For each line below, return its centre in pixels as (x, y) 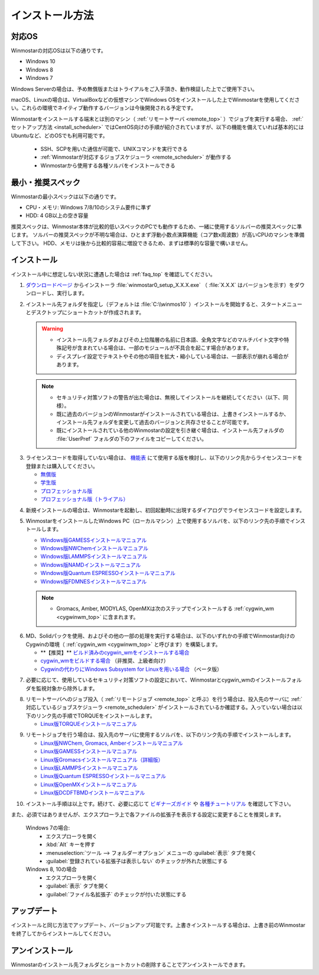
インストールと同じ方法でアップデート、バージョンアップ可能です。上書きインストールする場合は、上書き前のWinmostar (158, 925)
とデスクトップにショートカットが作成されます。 (85, 312)
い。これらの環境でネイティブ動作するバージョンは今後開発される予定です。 (104, 108)
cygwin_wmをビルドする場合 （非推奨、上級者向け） (105, 661)
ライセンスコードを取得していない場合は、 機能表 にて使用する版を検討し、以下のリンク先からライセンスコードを (164, 458)
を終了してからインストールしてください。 (63, 933)
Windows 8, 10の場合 (51, 869)
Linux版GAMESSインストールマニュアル (89, 751)
